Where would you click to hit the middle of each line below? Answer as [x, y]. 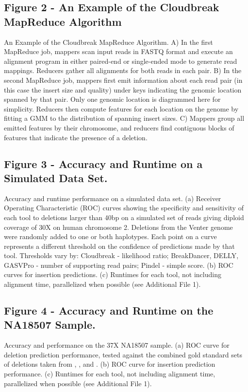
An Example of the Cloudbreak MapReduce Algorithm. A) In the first [108, 42]
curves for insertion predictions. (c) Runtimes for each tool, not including [113, 274]
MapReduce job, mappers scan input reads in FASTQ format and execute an [118, 51]
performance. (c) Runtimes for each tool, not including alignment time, [110, 374]
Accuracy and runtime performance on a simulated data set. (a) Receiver [113, 198]
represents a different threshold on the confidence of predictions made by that [119, 246]
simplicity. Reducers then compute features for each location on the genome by [121, 108]
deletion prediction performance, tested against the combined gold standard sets [123, 354]
